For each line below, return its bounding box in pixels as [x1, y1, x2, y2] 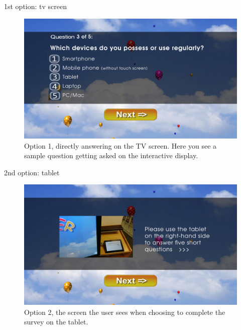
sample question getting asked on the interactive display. [24, 150, 198, 161]
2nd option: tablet [4, 167, 60, 177]
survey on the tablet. [24, 316, 88, 327]
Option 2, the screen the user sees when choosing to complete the [24, 306, 225, 317]
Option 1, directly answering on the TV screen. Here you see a [24, 140, 217, 151]
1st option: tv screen [4, 1, 67, 11]
